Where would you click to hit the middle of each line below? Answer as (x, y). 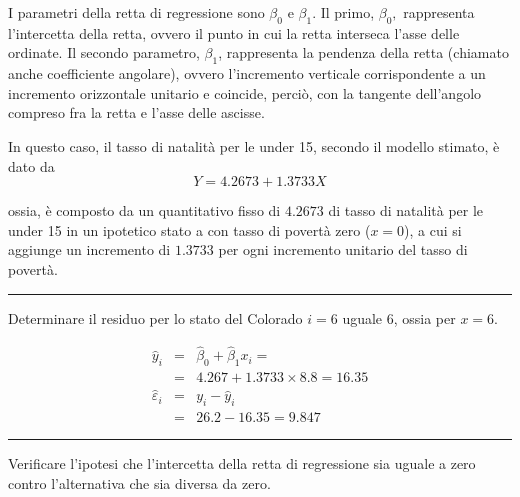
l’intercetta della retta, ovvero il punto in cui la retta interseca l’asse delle (234, 32)
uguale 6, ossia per (399, 317)
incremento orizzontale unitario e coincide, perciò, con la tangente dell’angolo (245, 92)
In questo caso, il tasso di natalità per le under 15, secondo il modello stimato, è (254, 145)
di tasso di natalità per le (406, 210)
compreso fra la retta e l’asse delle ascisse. (136, 112)
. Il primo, (343, 12)
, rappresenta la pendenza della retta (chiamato (363, 52)
